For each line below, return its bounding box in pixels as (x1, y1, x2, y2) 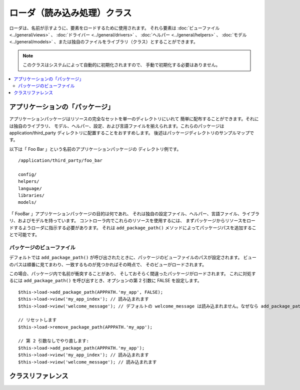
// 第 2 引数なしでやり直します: (18, 338, 89, 344)
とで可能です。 (9, 232, 40, 238)
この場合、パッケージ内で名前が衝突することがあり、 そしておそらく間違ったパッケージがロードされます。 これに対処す (9, 270, 256, 277)
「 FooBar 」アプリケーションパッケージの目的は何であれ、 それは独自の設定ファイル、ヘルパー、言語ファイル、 (9, 210, 242, 217)
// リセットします (18, 317, 57, 323)
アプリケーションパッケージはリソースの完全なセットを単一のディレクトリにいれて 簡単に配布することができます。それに (9, 116, 259, 122)
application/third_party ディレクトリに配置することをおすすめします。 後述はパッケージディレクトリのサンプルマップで (9, 130, 254, 136)
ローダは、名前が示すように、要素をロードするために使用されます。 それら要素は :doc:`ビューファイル (9, 25, 220, 31)
